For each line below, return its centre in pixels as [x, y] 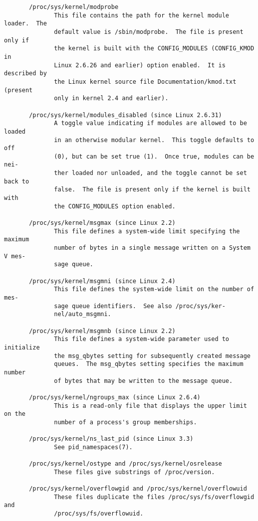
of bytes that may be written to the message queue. [143, 381]
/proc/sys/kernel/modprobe [74, 7]
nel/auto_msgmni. [83, 314]
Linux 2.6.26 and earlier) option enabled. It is [140, 65]
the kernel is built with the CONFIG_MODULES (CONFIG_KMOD [154, 49]
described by [25, 74]
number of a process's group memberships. [126, 422]
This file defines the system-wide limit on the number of [154, 289]
